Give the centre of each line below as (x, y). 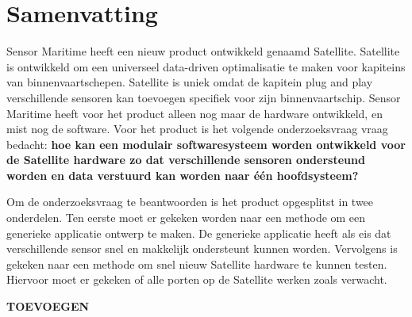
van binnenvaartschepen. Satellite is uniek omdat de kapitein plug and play (190, 82)
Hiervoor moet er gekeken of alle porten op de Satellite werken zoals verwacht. (197, 279)
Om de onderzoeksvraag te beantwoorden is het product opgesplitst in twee (190, 202)
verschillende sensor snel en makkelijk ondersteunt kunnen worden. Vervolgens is (202, 248)
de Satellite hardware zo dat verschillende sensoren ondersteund (186, 160)
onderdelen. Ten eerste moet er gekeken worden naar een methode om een (186, 218)
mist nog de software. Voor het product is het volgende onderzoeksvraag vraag (197, 129)
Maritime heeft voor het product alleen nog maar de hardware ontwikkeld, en (194, 113)
